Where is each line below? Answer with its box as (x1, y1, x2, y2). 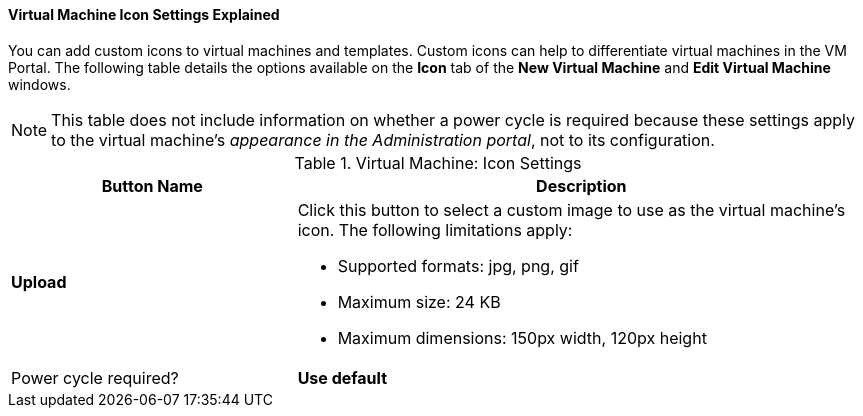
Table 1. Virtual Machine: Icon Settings (294, 152, 582, 173)
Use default (297, 367, 387, 388)
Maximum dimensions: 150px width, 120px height (337, 327, 707, 348)
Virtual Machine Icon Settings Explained (8, 6, 280, 23)
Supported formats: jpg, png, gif (337, 255, 579, 276)
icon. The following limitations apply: (297, 219, 573, 240)
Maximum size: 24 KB (337, 291, 501, 312)
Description (536, 175, 627, 196)
